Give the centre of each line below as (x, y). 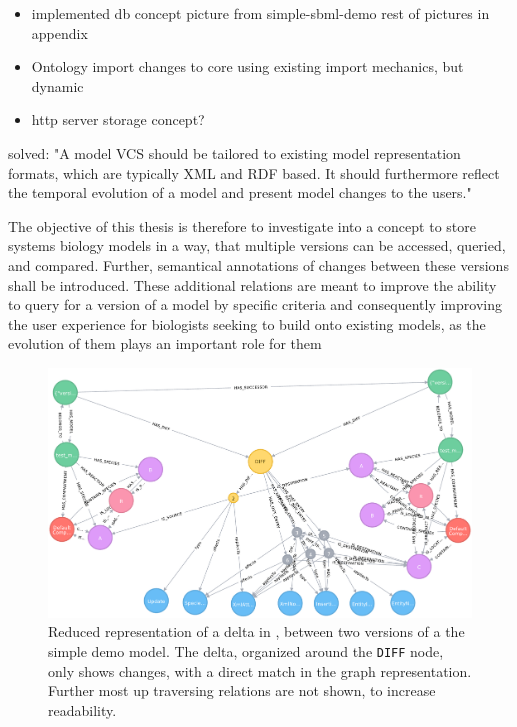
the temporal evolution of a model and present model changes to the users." (240, 192)
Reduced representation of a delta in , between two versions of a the (256, 631)
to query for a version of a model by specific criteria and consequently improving (255, 304)
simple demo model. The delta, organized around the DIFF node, (246, 651)
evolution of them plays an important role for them (165, 343)
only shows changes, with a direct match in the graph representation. (260, 670)
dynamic (57, 85)
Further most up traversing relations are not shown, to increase (242, 690)
